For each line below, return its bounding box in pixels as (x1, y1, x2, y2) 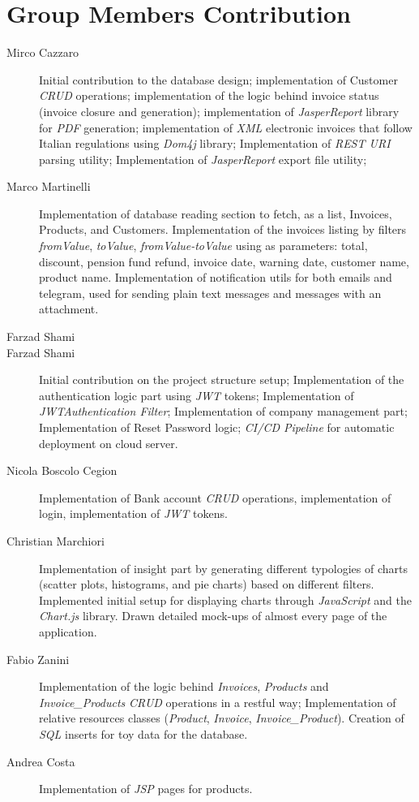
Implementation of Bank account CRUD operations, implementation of (39, 489, 391, 506)
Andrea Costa (6, 752, 75, 770)
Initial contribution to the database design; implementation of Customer (39, 71, 398, 88)
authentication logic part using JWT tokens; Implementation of (39, 386, 354, 403)
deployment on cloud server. (39, 434, 178, 451)
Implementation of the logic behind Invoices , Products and (39, 678, 329, 695)
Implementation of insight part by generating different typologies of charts (39, 559, 408, 576)
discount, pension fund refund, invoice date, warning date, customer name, (39, 252, 409, 269)
